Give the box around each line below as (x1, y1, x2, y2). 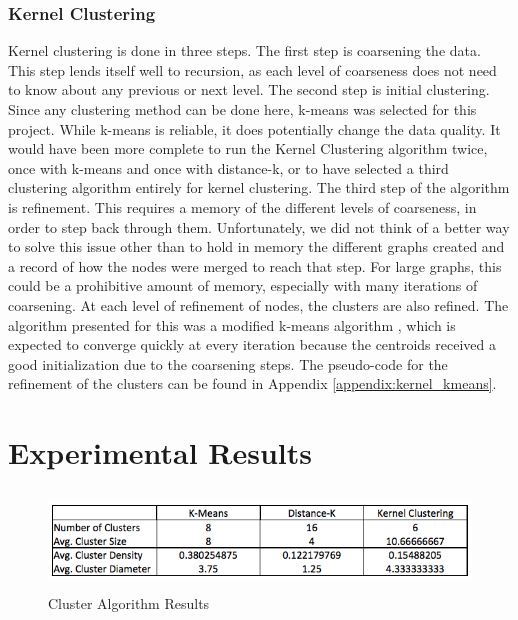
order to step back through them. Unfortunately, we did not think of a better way (8, 216, 510, 237)
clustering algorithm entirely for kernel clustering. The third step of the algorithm (8, 177, 510, 198)
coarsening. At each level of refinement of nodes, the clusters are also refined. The (8, 294, 509, 315)
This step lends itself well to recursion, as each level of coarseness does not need (8, 59, 497, 80)
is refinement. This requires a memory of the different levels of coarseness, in (8, 196, 477, 217)
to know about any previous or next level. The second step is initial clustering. (8, 79, 490, 100)
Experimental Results (8, 432, 312, 473)
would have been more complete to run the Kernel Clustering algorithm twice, (8, 138, 488, 159)
